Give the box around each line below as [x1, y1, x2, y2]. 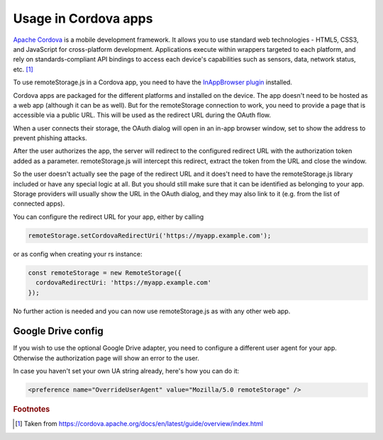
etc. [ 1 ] [13, 64, 33, 74]
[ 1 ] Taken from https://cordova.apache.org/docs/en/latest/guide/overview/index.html [15, 419, 264, 428]
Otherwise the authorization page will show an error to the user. [13, 354, 200, 362]
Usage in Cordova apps [13, 11, 153, 26]
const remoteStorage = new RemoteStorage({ [28, 269, 182, 276]
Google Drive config [13, 325, 104, 337]
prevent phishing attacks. [13, 134, 88, 142]
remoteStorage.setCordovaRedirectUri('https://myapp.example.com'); [28, 231, 272, 239]
